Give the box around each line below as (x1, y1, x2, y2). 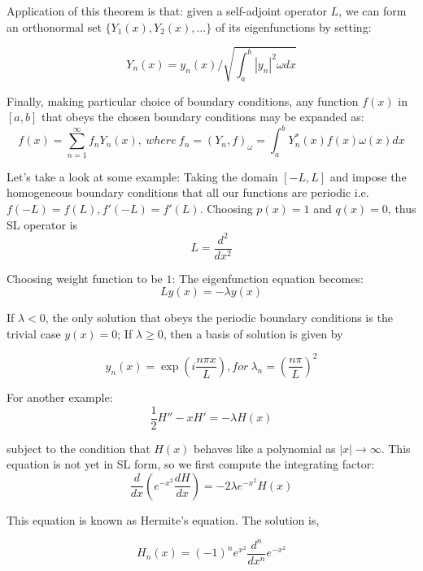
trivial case (7, 325, 61, 342)
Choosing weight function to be (7, 269, 163, 286)
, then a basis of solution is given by (163, 325, 343, 342)
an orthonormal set (7, 18, 102, 35)
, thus (387, 199, 416, 216)
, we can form (338, 2, 407, 19)
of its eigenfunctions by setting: (215, 18, 372, 35)
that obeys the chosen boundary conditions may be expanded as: (41, 108, 364, 125)
